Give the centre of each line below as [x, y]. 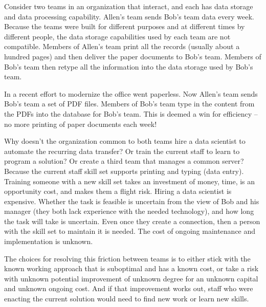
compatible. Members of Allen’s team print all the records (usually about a [122, 46]
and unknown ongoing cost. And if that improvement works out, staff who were [129, 288]
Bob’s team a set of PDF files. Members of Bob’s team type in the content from [129, 104]
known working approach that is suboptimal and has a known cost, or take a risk [131, 268]
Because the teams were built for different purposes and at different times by [125, 26]
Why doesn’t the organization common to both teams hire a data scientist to [125, 141]
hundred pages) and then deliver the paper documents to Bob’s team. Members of [133, 56]
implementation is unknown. [49, 241]
